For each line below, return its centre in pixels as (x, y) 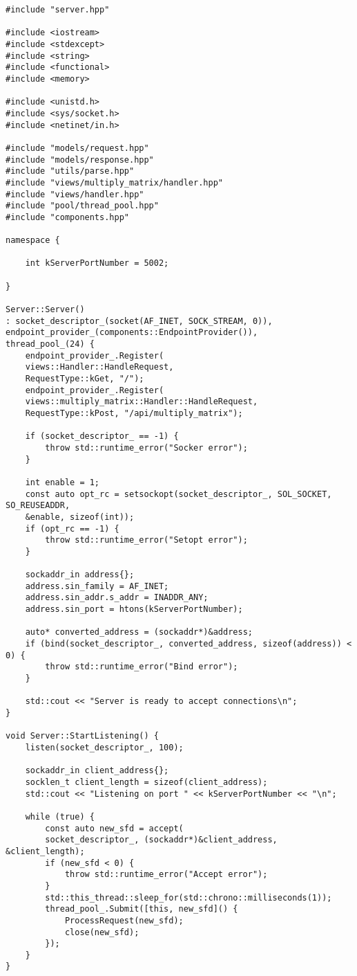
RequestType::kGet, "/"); (85, 379)
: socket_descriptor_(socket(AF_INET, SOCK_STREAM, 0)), (139, 321)
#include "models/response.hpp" (80, 160)
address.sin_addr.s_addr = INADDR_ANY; (117, 598)
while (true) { (60, 816)
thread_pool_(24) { (50, 344)
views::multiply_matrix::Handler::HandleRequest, (142, 402)
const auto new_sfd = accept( (114, 828)
